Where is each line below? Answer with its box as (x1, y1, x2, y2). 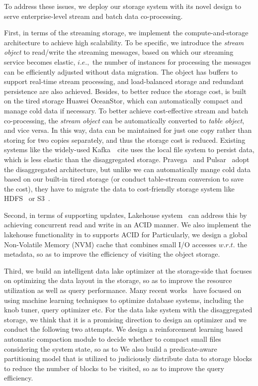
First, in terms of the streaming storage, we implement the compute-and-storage (4, 27, 249, 38)
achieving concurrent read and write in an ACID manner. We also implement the (4, 219, 251, 230)
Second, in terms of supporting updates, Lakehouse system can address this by (4, 209, 247, 220)
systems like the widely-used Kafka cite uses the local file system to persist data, (4, 144, 255, 155)
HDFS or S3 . (4, 193, 50, 203)
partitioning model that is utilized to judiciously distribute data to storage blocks (4, 353, 253, 364)
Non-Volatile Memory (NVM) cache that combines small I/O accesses (4, 239, 216, 249)
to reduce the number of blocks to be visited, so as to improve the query (4, 363, 224, 373)
